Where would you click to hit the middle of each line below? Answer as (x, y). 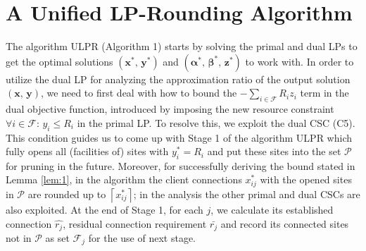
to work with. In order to (299, 61)
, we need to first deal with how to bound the (139, 93)
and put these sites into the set (274, 151)
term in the (324, 93)
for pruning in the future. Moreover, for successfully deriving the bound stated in (181, 165)
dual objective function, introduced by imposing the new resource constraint (170, 109)
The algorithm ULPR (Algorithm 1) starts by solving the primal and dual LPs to (182, 46)
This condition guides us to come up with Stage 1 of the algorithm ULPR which (179, 137)
